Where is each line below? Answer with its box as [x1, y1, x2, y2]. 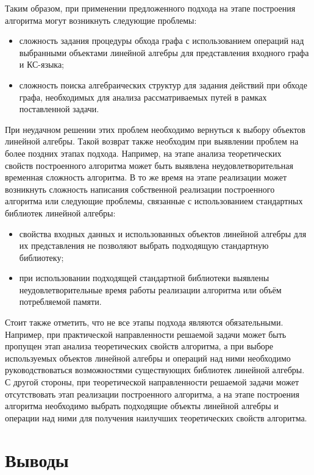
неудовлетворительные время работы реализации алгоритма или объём [19, 283, 282, 296]
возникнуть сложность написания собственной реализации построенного [5, 182, 275, 195]
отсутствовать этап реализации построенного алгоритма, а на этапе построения [5, 387, 299, 400]
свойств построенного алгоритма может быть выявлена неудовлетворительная [5, 159, 293, 171]
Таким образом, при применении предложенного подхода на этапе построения [5, 2, 296, 14]
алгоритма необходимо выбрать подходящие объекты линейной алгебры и [5, 399, 279, 412]
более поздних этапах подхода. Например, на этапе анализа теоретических [5, 146, 282, 159]
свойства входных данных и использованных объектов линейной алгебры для [19, 227, 307, 240]
